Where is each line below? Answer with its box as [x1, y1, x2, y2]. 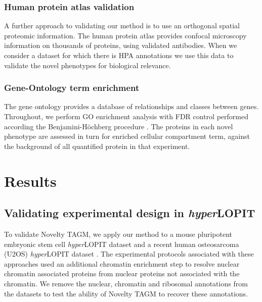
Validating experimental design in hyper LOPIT [4, 205, 255, 221]
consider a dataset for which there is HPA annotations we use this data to [4, 50, 234, 60]
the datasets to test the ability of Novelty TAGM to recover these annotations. [4, 288, 248, 298]
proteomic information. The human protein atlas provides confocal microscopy [4, 30, 247, 40]
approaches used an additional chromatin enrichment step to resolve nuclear [4, 258, 240, 269]
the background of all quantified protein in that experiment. [4, 140, 190, 151]
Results [4, 170, 57, 191]
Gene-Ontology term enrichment [4, 81, 140, 94]
